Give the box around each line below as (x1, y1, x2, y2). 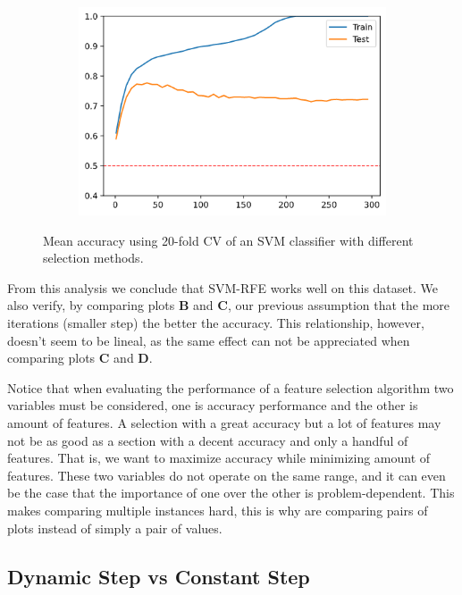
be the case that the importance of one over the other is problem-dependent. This (7, 483, 455, 502)
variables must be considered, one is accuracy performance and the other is (7, 396, 418, 415)
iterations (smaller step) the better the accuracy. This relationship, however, (7, 314, 424, 331)
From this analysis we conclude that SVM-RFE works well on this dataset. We (7, 278, 438, 297)
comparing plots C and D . (7, 348, 153, 367)
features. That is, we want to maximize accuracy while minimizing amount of (7, 448, 431, 467)
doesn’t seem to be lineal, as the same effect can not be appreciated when (7, 331, 410, 349)
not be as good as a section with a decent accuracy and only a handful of (7, 431, 408, 449)
